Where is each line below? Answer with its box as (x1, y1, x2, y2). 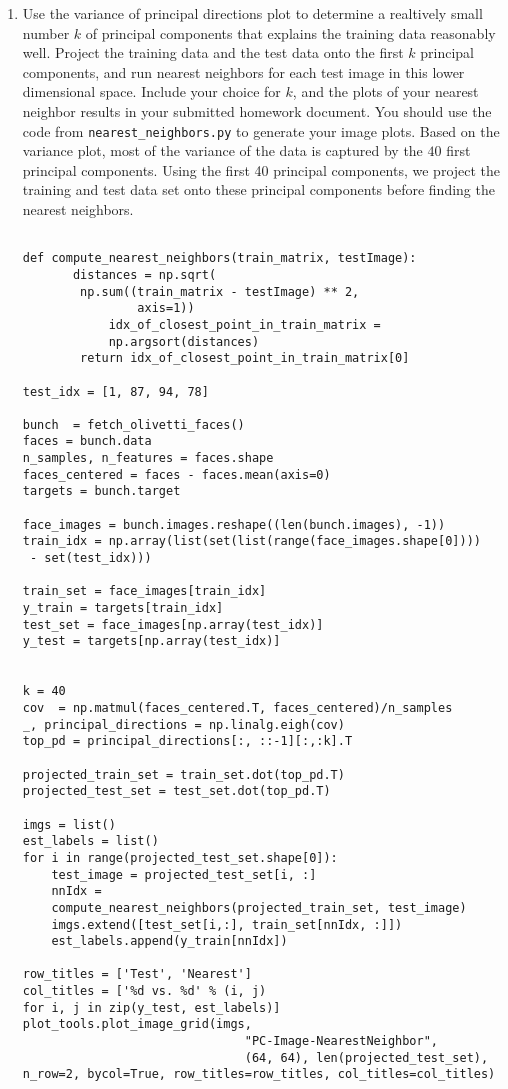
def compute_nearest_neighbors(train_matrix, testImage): (22, 251, 417, 266)
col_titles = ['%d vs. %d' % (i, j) (22, 984, 267, 999)
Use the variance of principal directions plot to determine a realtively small (22, 3, 483, 23)
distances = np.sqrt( (72, 267, 217, 282)
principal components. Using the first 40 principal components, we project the (22, 159, 501, 180)
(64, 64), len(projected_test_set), (244, 1050, 489, 1065)
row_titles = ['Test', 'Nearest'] (22, 967, 252, 982)
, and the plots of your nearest (292, 81, 479, 102)
